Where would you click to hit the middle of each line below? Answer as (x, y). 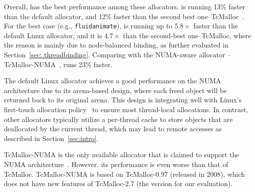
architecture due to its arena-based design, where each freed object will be (115, 90)
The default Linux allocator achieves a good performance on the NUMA (113, 81)
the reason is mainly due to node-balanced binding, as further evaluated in (116, 45)
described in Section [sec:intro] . (51, 138)
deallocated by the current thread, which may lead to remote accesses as (113, 129)
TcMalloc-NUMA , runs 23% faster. (58, 64)
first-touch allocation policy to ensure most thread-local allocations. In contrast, (126, 109)
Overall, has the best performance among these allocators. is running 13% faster (125, 6)
